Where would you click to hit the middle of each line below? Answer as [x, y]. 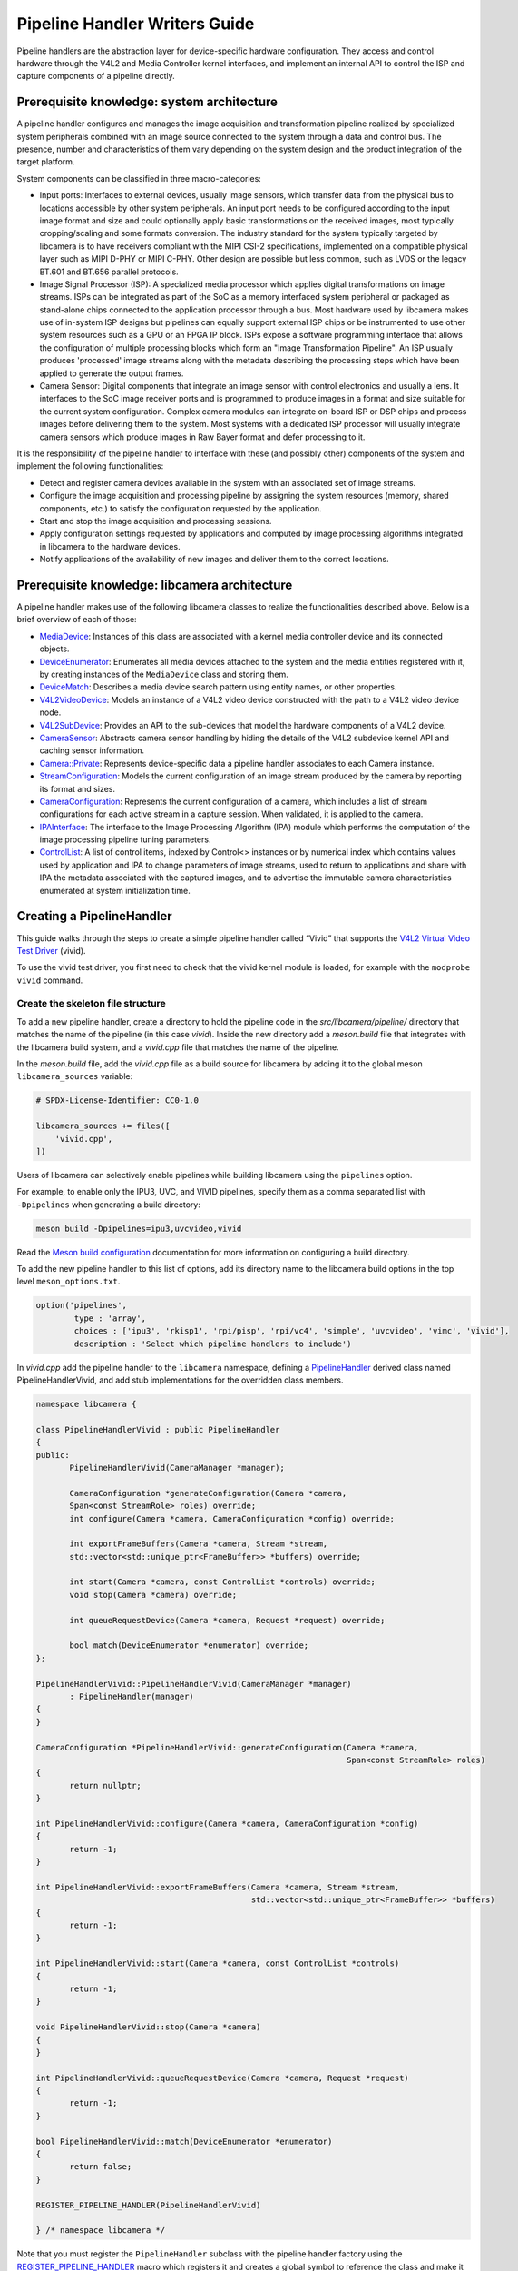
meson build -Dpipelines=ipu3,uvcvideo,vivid [139, 1228]
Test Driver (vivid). [51, 950]
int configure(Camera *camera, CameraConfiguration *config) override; [232, 1518]
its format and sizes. [77, 788]
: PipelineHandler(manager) [132, 1696]
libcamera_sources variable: [75, 1076]
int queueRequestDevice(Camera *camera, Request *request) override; [227, 1620]
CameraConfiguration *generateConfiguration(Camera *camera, [208, 1493]
